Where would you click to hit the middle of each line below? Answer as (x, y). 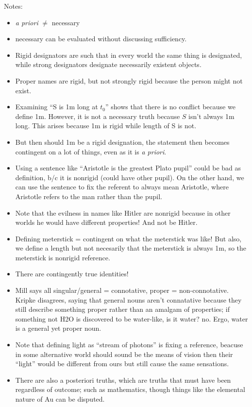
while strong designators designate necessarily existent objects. (108, 64)
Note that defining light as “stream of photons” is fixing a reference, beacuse (129, 345)
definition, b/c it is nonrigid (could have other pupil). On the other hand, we (130, 177)
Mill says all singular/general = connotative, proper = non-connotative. (122, 290)
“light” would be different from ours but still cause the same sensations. (122, 364)
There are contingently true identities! (72, 274)
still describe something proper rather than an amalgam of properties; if (123, 309)
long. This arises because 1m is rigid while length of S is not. (106, 126)
